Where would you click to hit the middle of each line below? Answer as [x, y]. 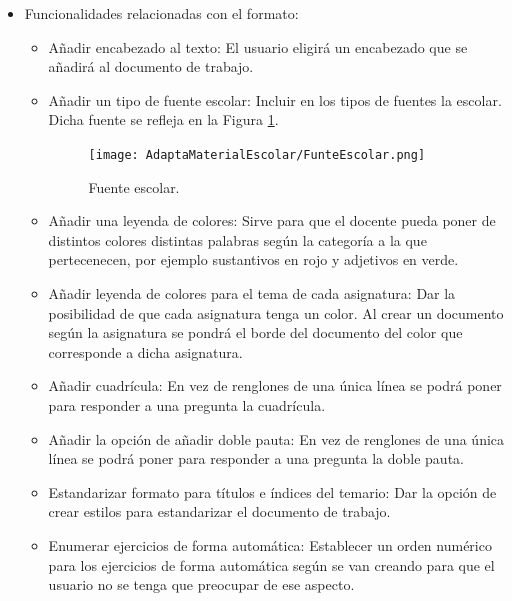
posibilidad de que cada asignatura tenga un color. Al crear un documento [276, 312]
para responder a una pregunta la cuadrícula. [187, 404]
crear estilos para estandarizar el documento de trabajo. [219, 511]
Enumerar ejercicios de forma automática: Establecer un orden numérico [270, 544]
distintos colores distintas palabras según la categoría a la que [237, 239]
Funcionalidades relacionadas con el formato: [161, 13]
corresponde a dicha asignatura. [145, 351]
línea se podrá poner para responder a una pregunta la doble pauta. [256, 458]
